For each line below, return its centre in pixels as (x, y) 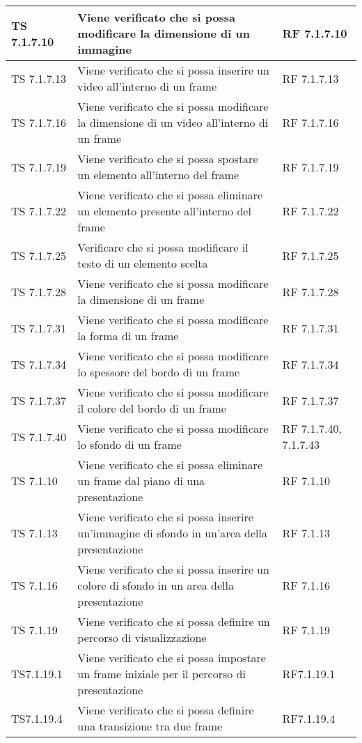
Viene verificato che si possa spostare (168, 159)
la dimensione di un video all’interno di (173, 122)
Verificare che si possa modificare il (163, 247)
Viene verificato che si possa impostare (172, 658)
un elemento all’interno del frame (158, 175)
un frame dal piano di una (141, 481)
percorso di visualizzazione (142, 637)
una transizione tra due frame (150, 726)
